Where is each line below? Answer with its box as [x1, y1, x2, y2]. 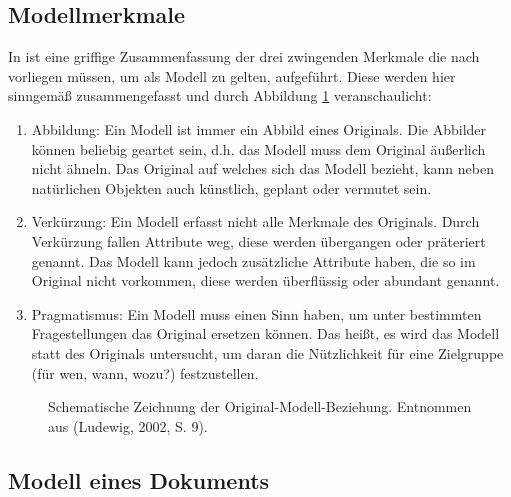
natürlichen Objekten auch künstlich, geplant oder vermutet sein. [31, 177, 432, 198]
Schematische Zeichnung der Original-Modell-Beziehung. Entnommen [48, 396, 472, 417]
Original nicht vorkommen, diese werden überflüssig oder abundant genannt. [31, 270, 500, 291]
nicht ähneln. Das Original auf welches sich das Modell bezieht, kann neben [31, 158, 494, 179]
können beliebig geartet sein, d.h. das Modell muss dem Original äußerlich [31, 138, 486, 159]
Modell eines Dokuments [8, 464, 270, 495]
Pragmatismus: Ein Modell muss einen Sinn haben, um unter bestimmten [31, 303, 482, 324]
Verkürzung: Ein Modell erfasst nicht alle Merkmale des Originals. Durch [31, 211, 480, 232]
